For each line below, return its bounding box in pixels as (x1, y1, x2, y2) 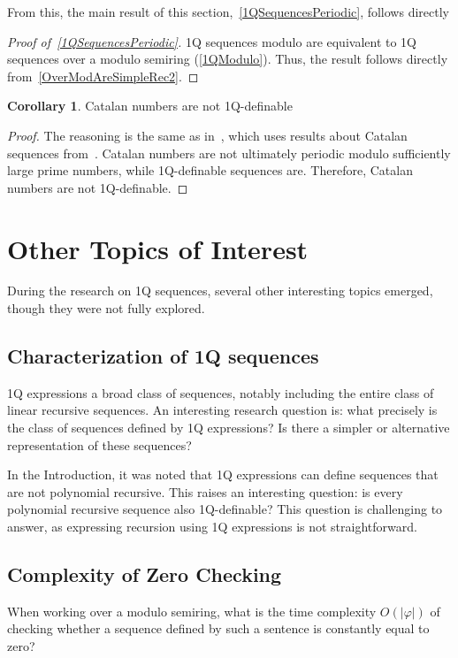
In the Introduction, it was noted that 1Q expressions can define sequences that (7, 465, 439, 484)
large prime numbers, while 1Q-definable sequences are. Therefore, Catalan (7, 161, 413, 180)
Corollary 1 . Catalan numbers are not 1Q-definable (7, 96, 293, 115)
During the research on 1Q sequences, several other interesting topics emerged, (7, 281, 433, 300)
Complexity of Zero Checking (7, 561, 282, 587)
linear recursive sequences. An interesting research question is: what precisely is (7, 401, 438, 419)
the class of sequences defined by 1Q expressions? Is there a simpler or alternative (7, 418, 450, 437)
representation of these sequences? (7, 435, 192, 454)
